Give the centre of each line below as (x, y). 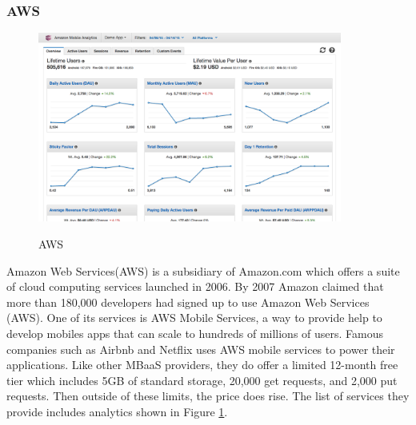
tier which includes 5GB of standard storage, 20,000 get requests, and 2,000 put (202, 380)
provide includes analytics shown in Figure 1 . (117, 411)
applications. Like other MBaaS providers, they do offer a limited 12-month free (202, 365)
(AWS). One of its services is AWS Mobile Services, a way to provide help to (194, 318)
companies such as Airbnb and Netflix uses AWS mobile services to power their (201, 349)
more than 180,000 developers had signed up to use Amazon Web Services (188, 302)
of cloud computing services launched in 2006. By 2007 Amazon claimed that (195, 286)
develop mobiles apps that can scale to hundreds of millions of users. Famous (195, 333)
